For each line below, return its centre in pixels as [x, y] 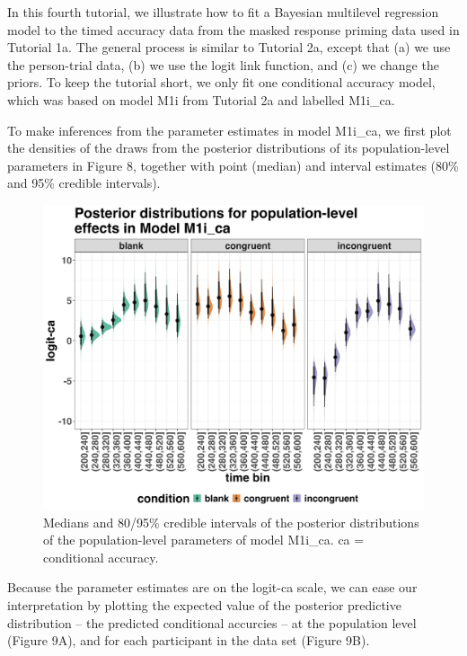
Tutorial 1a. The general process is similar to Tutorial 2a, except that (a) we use [229, 47]
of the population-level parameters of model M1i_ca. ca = [204, 540]
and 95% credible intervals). [84, 183]
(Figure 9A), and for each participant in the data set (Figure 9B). [189, 640]
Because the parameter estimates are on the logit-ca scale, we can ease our [212, 587]
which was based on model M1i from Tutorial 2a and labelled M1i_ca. [201, 99]
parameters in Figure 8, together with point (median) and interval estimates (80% [233, 165]
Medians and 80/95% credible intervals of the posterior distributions [231, 522]
